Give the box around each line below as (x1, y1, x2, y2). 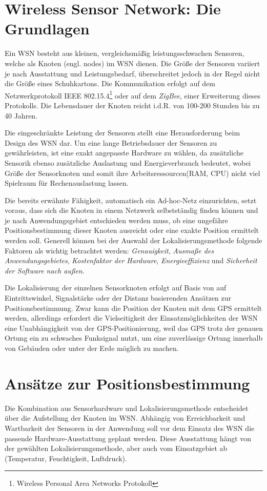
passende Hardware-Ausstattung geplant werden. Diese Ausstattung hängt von (5, 433, 252, 443)
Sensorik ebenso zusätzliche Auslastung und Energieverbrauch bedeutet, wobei (5, 157, 251, 168)
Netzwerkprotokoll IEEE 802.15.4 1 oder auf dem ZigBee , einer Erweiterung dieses (5, 88, 261, 101)
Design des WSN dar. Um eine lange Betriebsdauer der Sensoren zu (5, 137, 217, 148)
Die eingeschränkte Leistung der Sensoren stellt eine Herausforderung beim (5, 127, 240, 138)
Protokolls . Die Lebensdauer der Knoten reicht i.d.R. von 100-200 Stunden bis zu (5, 100, 260, 110)
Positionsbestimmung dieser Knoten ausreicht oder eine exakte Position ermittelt (5, 225, 259, 235)
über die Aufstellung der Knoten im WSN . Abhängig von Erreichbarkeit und (5, 413, 245, 423)
